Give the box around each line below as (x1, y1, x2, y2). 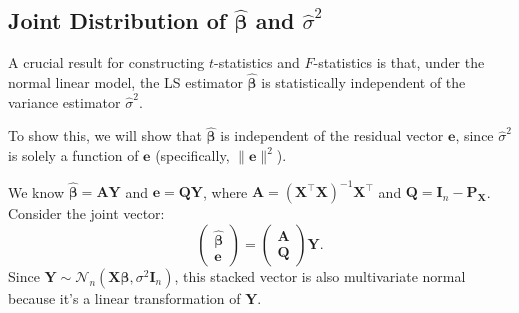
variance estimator (8, 91, 121, 112)
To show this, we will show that (8, 125, 202, 146)
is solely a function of (8, 145, 139, 166)
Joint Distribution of (8, 5, 227, 36)
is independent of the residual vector (220, 125, 444, 146)
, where (202, 181, 248, 202)
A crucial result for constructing (8, 52, 205, 73)
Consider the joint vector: (8, 203, 165, 224)
